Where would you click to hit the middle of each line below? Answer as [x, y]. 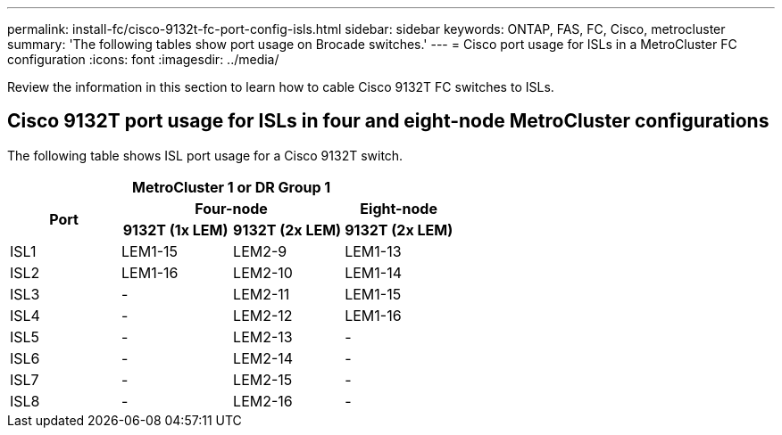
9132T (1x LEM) [175, 230]
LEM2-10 [263, 272]
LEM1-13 [373, 251]
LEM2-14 [263, 358]
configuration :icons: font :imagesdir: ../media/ [143, 59]
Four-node [231, 208]
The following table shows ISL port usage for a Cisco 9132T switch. [205, 155]
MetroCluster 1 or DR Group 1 [231, 187]
